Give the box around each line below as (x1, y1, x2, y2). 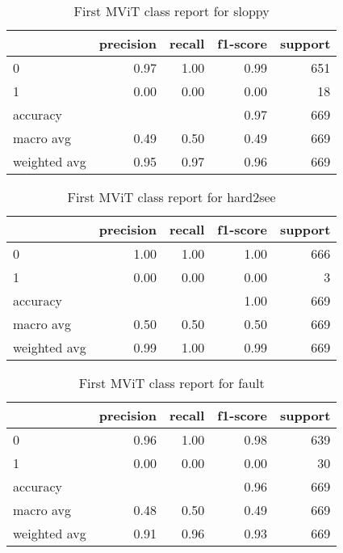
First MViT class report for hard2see (67, 188, 276, 206)
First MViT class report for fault (78, 374, 265, 392)
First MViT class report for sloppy (73, 2, 270, 20)
